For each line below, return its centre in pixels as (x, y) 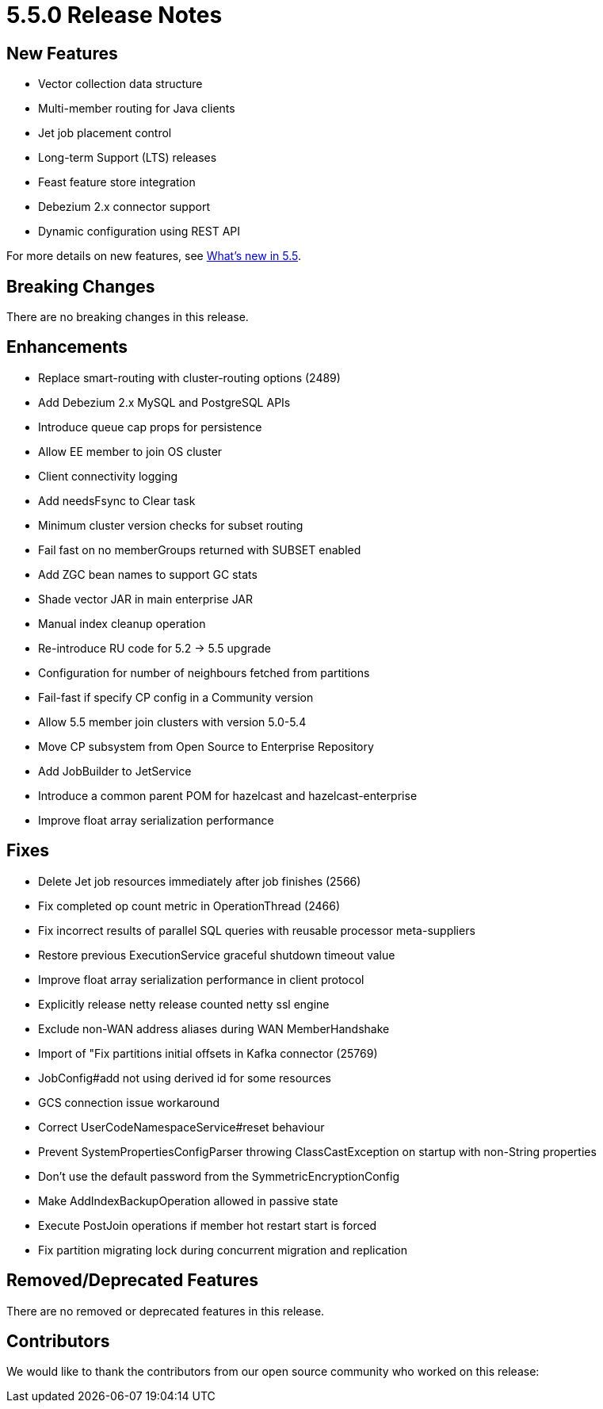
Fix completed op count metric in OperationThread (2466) (189, 906)
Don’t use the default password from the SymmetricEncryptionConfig (219, 1176)
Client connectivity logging (108, 476)
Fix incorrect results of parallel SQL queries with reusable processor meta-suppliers (257, 930)
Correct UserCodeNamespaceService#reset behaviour (181, 1127)
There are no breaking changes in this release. (128, 317)
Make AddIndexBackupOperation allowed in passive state (188, 1200)
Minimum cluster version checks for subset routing (171, 525)
